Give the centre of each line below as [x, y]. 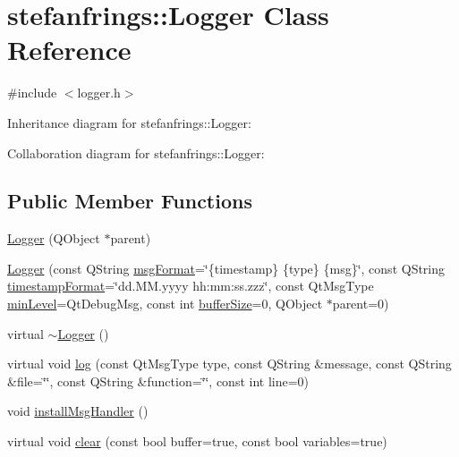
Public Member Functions [130, 201]
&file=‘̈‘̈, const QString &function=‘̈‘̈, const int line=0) [158, 381]
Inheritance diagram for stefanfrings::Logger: [129, 122]
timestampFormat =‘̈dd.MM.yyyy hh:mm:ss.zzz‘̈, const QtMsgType [191, 286]
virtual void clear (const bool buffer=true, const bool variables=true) [197, 441]
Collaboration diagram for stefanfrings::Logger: [136, 152]
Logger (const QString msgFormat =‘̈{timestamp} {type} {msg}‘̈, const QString [226, 268]
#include [32, 93]
